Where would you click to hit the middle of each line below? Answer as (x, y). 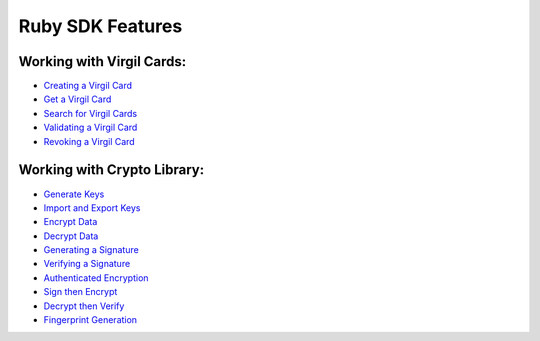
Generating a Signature (91, 250)
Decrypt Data (71, 236)
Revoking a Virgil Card (89, 141)
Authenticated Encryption (96, 277)
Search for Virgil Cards (90, 113)
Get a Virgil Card (77, 99)
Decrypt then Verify (84, 306)
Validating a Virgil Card (90, 127)
